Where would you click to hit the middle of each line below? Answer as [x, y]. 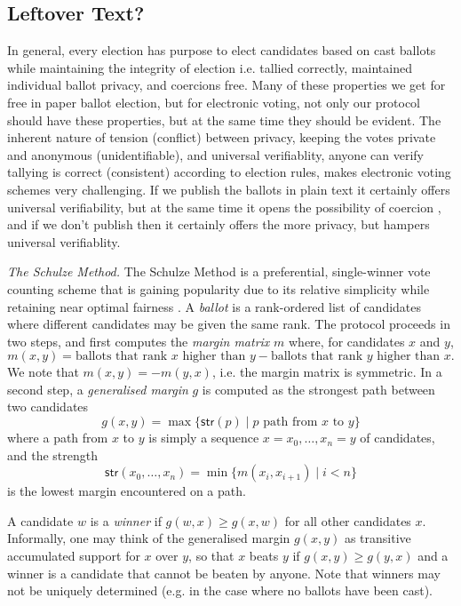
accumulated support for [74, 556]
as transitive [378, 538]
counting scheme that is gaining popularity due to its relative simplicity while [219, 288]
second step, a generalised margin [98, 389]
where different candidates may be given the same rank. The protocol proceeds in [229, 324]
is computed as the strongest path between [318, 389]
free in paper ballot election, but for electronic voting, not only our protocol [214, 102]
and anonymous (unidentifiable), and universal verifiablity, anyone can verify [215, 154]
